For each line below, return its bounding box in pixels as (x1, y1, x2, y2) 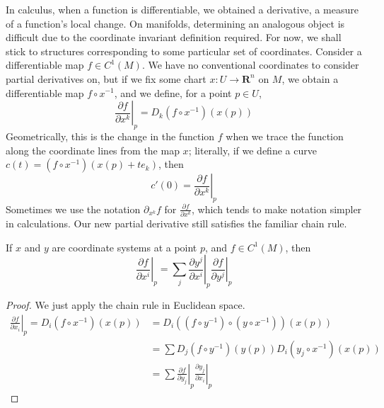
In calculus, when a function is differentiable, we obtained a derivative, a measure (6, 2, 359, 16)
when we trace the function (226, 128, 344, 143)
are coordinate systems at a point (52, 239, 197, 254)
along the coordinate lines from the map (6, 142, 180, 157)
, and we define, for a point (114, 85, 232, 100)
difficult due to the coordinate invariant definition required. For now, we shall (6, 30, 342, 45)
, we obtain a (281, 71, 339, 86)
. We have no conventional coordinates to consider (141, 57, 359, 72)
